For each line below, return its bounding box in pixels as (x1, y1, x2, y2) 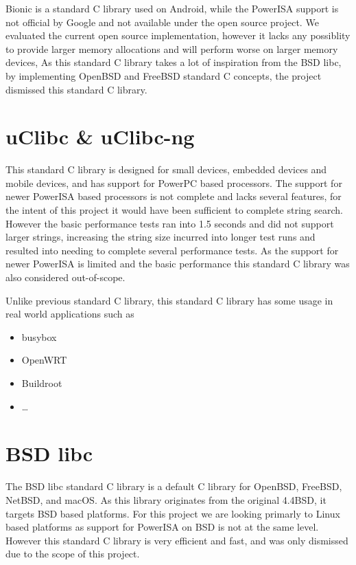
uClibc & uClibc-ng (5, 122, 195, 151)
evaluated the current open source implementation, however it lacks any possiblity (5, 28, 351, 43)
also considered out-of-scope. (5, 270, 126, 285)
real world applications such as (5, 307, 134, 321)
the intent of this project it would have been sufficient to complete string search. (5, 203, 343, 217)
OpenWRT (21, 353, 67, 367)
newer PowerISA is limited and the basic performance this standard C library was (5, 256, 350, 271)
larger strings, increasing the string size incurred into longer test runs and (5, 230, 316, 244)
